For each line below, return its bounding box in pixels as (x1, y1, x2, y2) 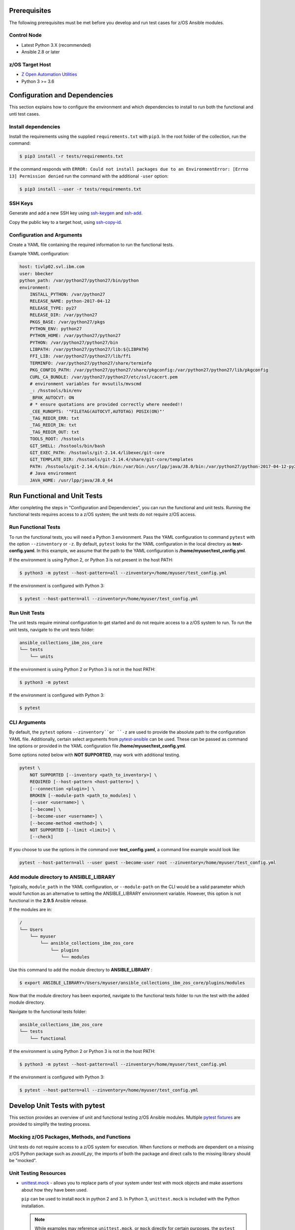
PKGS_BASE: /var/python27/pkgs (29, 319, 105, 325)
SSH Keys (9, 200, 33, 207)
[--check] (29, 834, 54, 840)
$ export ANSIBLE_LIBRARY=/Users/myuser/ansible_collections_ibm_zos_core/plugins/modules (19, 980, 245, 986)
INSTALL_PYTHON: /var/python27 (29, 291, 105, 297)
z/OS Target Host (9, 61, 51, 68)
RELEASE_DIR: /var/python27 (29, 312, 98, 318)
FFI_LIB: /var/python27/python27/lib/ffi (29, 353, 131, 359)
